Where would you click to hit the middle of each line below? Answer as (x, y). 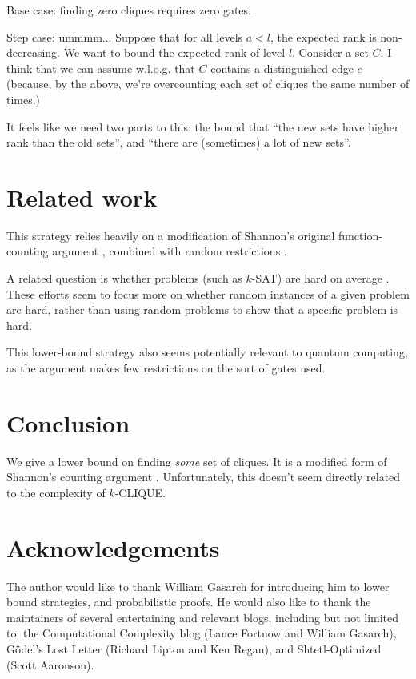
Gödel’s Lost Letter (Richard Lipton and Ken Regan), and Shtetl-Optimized (194, 649)
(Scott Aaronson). (50, 664)
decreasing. (34, 52)
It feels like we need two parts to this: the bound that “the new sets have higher (203, 126)
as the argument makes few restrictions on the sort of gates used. (166, 368)
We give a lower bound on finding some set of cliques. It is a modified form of (197, 461)
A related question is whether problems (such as (124, 278)
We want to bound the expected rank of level (174, 52)
